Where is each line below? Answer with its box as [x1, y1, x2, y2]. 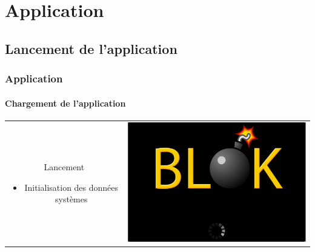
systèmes [55, 193, 88, 205]
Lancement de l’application [5, 39, 177, 58]
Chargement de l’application [5, 96, 126, 109]
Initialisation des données [24, 181, 119, 193]
